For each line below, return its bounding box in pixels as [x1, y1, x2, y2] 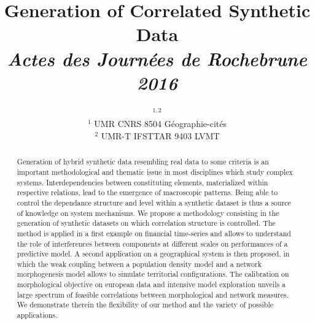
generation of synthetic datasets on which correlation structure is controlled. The [17, 218, 276, 228]
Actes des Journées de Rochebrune [7, 45, 307, 71]
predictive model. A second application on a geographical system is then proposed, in [17, 249, 290, 259]
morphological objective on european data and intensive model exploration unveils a [17, 279, 286, 290]
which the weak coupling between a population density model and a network [17, 258, 262, 269]
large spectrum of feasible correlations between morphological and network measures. [17, 289, 289, 299]
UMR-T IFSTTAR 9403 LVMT [101, 129, 220, 142]
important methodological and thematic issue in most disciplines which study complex [17, 166, 293, 177]
